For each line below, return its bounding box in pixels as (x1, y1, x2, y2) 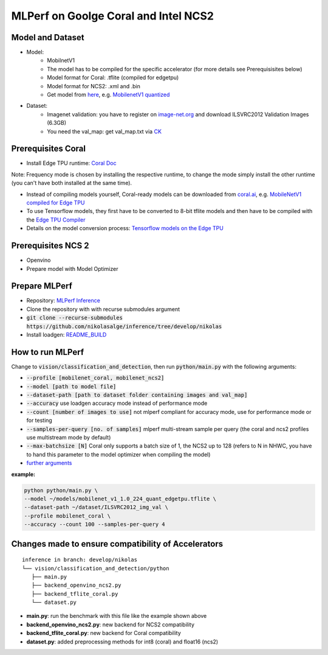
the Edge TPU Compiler (26, 216, 86, 223)
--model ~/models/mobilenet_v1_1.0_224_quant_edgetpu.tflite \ (24, 495, 217, 502)
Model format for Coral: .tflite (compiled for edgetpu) (47, 74, 179, 82)
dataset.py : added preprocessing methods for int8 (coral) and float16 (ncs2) (26, 638, 219, 645)
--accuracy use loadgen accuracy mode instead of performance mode (26, 399, 208, 407)
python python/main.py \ (24, 487, 98, 494)
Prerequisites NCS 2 (11, 240, 89, 251)
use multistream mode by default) (26, 434, 111, 441)
